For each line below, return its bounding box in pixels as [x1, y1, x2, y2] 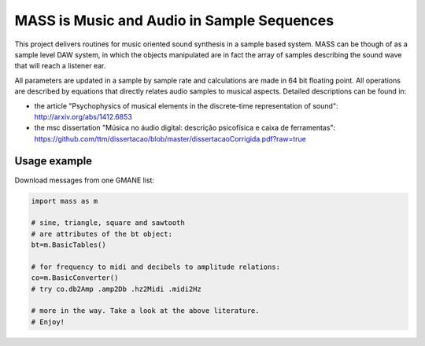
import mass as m [31, 197, 98, 205]
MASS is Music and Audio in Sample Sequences [14, 12, 334, 29]
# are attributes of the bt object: [31, 229, 173, 238]
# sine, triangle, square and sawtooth [31, 219, 185, 227]
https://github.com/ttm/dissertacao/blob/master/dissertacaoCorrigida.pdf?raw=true [34, 134, 306, 143]
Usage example [14, 154, 93, 168]
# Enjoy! [31, 317, 65, 326]
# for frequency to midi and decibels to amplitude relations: [31, 262, 281, 271]
